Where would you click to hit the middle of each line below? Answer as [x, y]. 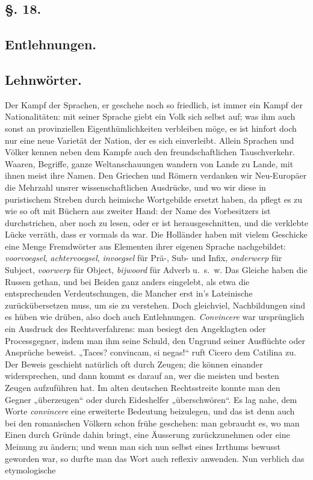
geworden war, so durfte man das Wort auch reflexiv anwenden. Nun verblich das [155, 458]
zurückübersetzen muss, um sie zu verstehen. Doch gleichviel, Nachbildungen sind [155, 305]
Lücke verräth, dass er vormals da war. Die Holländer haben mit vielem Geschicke [156, 234]
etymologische [30, 470]
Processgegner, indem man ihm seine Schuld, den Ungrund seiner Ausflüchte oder [155, 340]
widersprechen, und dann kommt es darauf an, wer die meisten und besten [142, 376]
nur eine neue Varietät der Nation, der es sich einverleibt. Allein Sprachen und [150, 140]
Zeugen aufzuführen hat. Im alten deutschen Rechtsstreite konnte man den [143, 388]
